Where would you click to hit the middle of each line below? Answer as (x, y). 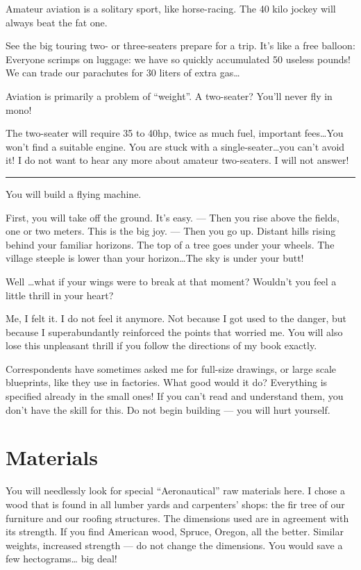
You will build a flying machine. (74, 193)
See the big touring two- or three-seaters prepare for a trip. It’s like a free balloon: (180, 45)
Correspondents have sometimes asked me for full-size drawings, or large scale (171, 368)
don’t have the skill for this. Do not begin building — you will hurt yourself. (168, 409)
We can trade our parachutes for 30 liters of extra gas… (123, 73)
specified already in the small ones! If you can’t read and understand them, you (175, 396)
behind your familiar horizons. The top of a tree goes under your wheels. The (170, 244)
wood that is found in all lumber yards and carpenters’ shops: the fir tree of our (175, 504)
